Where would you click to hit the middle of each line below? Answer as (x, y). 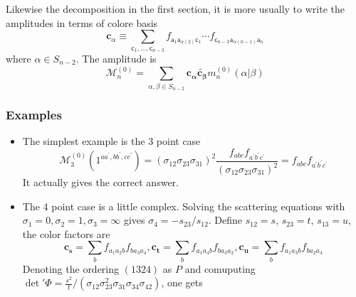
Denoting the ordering (71, 268)
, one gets (182, 282)
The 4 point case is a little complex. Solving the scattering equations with (184, 206)
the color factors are (66, 233)
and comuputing (220, 268)
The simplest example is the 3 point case (111, 141)
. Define (225, 220)
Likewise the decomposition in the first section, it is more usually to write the (175, 9)
